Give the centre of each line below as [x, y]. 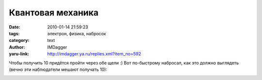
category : [19, 40]
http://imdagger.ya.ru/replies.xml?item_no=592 [94, 54]
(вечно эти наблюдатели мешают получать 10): [58, 69]
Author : [17, 47]
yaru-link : [19, 54]
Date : [15, 27]
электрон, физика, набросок [77, 33]
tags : [14, 33]
